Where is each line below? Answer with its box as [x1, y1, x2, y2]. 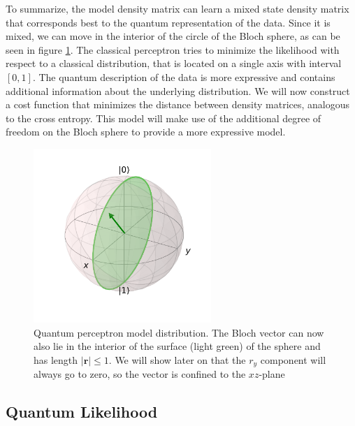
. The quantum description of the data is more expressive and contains [32, 69, 335, 84]
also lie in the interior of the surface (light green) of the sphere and [34, 339, 321, 353]
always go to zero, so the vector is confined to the [34, 367, 246, 381]
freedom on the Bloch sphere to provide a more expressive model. [6, 124, 286, 139]
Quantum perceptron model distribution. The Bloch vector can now [34, 325, 324, 339]
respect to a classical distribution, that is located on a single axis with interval [6, 56, 342, 71]
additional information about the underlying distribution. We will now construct [6, 83, 350, 98]
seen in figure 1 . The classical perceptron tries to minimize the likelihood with [6, 42, 340, 57]
